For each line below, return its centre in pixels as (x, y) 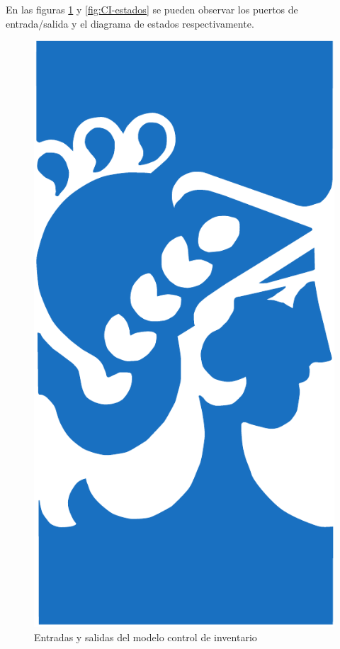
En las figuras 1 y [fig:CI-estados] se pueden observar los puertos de (152, 9)
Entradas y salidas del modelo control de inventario (146, 637)
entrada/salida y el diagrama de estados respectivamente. (130, 23)
